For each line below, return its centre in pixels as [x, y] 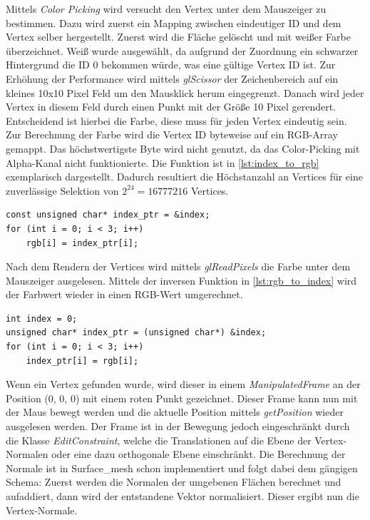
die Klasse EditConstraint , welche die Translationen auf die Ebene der [159, 440]
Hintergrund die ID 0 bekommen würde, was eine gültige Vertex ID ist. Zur [171, 65]
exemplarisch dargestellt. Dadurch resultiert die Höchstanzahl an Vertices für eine [184, 177]
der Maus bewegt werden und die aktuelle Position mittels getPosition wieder [175, 412]
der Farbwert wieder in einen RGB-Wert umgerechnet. [124, 294]
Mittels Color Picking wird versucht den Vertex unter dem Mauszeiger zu [166, 9]
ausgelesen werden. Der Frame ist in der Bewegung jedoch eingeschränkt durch [178, 426]
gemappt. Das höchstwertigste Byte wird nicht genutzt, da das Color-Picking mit [183, 148]
